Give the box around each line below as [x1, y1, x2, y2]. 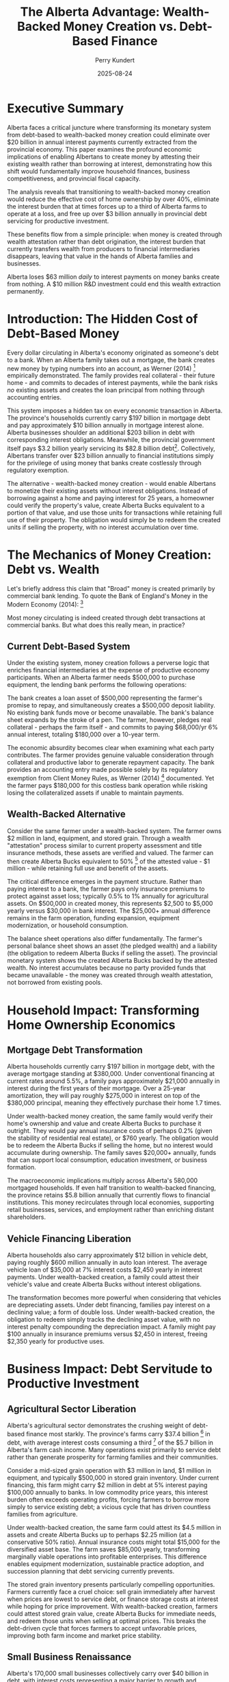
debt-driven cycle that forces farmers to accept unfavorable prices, [7, 1624, 197, 1632]
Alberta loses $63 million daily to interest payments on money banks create [7, 272, 220, 281]
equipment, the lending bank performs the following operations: [7, 681, 187, 689]
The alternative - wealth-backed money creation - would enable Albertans [7, 479, 217, 487]
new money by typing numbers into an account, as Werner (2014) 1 [7, 363, 196, 373]
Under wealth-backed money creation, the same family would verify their [7, 1112, 213, 1121]
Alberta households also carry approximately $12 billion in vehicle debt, [7, 1251, 208, 1259]
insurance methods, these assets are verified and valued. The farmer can [7, 848, 214, 856]
